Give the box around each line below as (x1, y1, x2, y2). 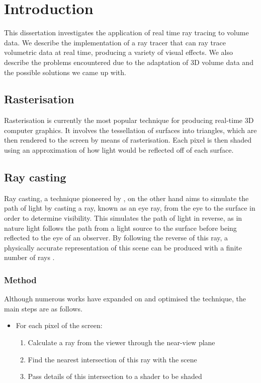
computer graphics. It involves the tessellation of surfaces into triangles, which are (4, 124, 257, 135)
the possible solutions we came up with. (4, 67, 126, 77)
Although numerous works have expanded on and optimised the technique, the (4, 293, 246, 304)
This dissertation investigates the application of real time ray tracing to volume (4, 27, 249, 38)
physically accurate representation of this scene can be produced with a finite (4, 242, 242, 252)
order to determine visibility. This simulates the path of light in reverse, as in (4, 213, 242, 223)
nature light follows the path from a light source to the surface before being (4, 222, 237, 233)
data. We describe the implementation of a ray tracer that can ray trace (4, 37, 226, 47)
